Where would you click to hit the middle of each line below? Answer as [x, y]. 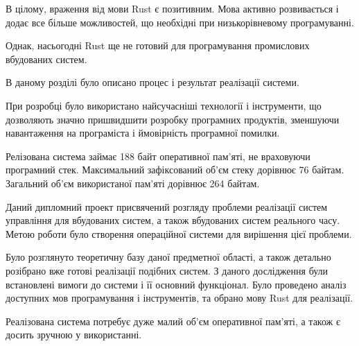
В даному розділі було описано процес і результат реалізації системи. [152, 82]
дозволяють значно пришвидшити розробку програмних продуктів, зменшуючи [173, 119]
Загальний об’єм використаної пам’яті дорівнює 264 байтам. [133, 183]
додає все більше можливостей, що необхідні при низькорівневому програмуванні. [180, 22]
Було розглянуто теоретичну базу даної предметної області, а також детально [168, 257]
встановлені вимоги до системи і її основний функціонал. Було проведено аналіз [176, 284]
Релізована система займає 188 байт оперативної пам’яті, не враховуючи [158, 156]
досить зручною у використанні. [74, 335]
